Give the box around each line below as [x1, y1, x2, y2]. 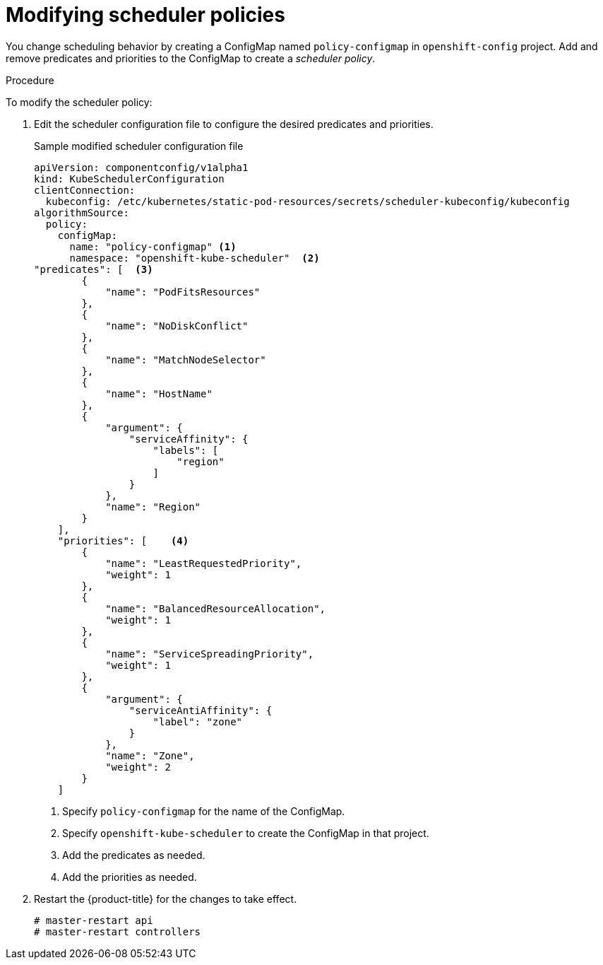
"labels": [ [153, 444, 219, 456]
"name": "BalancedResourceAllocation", [105, 602, 326, 614]
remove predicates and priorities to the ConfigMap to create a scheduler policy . [6, 52, 376, 64]
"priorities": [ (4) [57, 534, 189, 546]
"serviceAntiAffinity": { [129, 704, 273, 716]
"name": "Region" [105, 501, 201, 513]
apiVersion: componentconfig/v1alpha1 [34, 161, 249, 173]
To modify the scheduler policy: [6, 95, 153, 108]
